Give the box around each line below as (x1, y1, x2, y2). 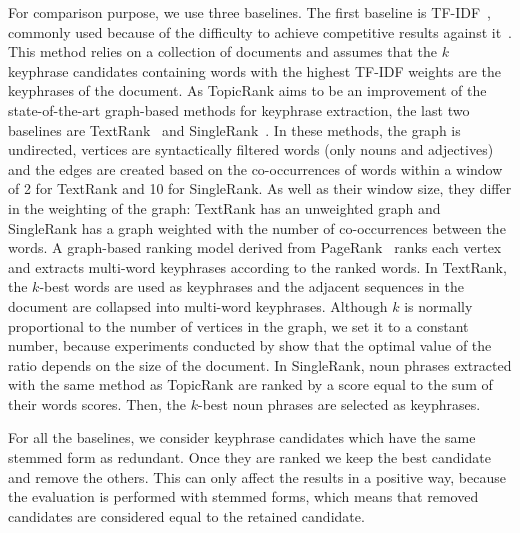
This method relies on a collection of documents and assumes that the (8, 41, 438, 62)
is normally (404, 295, 473, 316)
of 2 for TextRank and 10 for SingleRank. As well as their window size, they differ (8, 178, 512, 199)
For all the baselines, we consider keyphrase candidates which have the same (8, 427, 476, 448)
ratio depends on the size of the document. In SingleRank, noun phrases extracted (8, 354, 512, 375)
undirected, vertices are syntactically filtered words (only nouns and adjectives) (8, 139, 494, 160)
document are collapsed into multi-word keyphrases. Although (8, 295, 388, 316)
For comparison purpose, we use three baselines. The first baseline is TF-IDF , (8, 2, 492, 22)
